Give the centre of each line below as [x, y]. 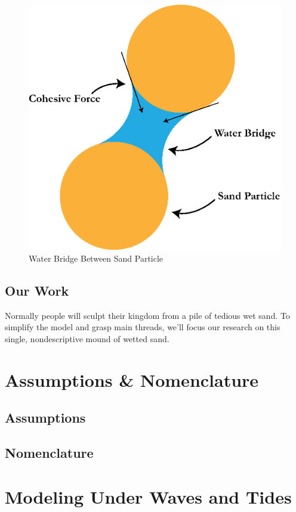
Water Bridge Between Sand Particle [96, 258]
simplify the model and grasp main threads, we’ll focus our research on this [143, 327]
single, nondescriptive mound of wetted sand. [87, 338]
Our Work [37, 290]
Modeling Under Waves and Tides [148, 496]
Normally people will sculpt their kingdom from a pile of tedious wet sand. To [147, 315]
